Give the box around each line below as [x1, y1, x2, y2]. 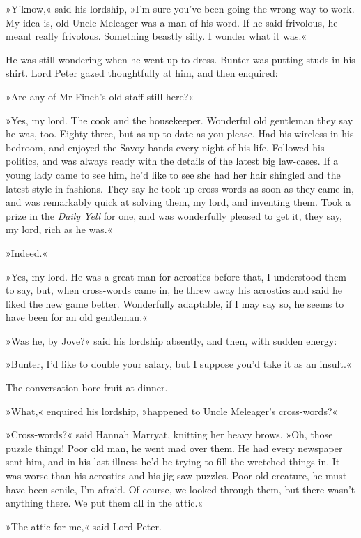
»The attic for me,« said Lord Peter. [6, 518, 162, 533]
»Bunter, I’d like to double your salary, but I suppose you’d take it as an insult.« [6, 357, 352, 371]
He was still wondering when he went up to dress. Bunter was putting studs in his [6, 52, 355, 66]
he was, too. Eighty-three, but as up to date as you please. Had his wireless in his [6, 126, 354, 141]
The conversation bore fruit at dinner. [6, 380, 168, 395]
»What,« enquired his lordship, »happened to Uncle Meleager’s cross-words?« [6, 403, 338, 418]
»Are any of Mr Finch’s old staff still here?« [6, 89, 194, 103]
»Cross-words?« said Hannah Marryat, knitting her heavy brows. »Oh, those [6, 427, 333, 442]
